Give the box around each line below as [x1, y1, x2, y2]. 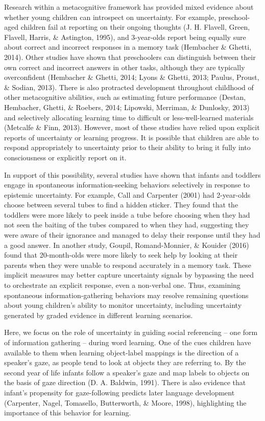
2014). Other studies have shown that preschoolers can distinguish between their [4, 51, 256, 62]
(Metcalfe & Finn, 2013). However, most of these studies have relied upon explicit [4, 122, 260, 133]
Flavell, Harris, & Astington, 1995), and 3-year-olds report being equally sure [4, 31, 246, 42]
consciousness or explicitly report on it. [4, 152, 127, 162]
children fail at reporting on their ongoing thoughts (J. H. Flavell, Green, [20, 22, 250, 32]
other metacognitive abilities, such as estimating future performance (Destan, [4, 92, 246, 102]
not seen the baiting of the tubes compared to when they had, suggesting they [4, 219, 249, 230]
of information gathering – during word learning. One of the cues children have [4, 337, 251, 347]
